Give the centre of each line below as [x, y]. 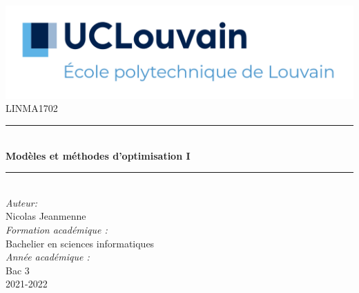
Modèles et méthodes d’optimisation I [98, 155]
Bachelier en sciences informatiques [80, 243]
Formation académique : [57, 230]
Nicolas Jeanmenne [46, 216]
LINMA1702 [32, 108]
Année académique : [48, 257]
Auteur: [22, 202]
